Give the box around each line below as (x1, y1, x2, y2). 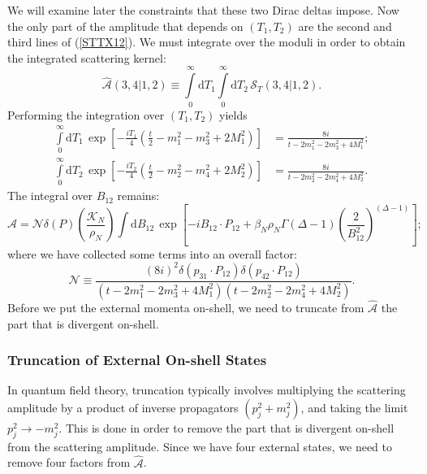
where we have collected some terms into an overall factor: (7, 245, 297, 262)
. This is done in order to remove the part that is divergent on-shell (58, 420, 395, 437)
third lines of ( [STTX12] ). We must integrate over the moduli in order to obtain (7, 33, 406, 50)
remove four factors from (7, 454, 131, 471)
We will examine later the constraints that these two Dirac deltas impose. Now (7, 2, 399, 18)
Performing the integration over (7, 106, 165, 123)
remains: (117, 187, 160, 204)
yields (219, 106, 248, 123)
